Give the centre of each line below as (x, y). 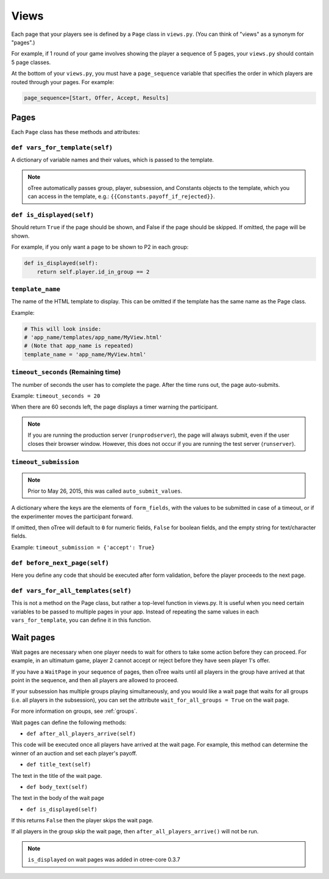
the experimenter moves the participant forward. (72, 516)
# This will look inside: (63, 329)
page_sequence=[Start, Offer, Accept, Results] (96, 98)
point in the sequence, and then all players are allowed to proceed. (95, 680)
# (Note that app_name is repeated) (79, 346)
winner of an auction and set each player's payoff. (74, 753)
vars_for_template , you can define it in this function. (81, 620)
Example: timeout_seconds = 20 (56, 396)
